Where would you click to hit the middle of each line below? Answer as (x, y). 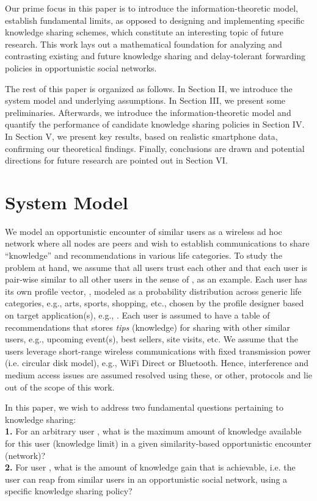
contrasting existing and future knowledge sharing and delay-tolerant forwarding (155, 56)
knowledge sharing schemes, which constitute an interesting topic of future (144, 32)
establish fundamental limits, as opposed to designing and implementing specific (155, 20)
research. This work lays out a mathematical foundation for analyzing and (144, 44)
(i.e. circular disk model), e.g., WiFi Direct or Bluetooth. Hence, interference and (157, 363)
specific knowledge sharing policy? (69, 491)
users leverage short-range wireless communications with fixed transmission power (158, 351)
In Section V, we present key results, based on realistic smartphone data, (141, 136)
